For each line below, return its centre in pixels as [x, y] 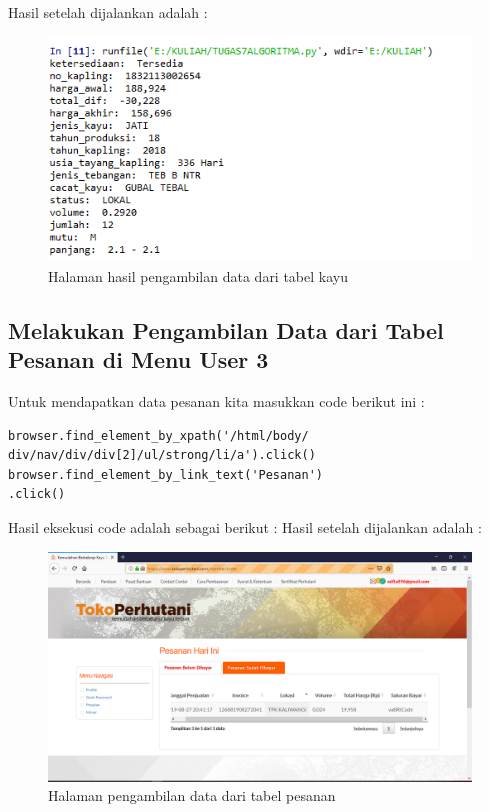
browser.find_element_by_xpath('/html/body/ [158, 435]
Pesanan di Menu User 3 [138, 359]
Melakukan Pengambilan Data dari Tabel [226, 329]
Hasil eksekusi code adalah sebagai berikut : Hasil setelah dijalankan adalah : [245, 527]
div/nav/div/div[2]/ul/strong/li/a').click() [162, 455]
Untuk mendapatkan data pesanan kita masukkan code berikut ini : [216, 401]
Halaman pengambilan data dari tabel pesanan [192, 795]
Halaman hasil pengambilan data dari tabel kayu [198, 275]
